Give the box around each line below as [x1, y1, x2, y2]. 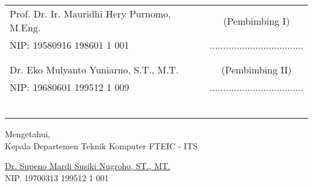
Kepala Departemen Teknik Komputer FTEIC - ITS [5, 139, 198, 152]
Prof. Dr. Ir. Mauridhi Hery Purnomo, [10, 7, 171, 20]
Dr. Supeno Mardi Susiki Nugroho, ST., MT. [5, 160, 171, 172]
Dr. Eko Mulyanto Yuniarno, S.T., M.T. [10, 63, 179, 76]
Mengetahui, [5, 128, 51, 140]
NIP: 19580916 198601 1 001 [10, 38, 129, 52]
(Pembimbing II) [221, 63, 292, 76]
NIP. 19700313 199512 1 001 [5, 171, 109, 184]
